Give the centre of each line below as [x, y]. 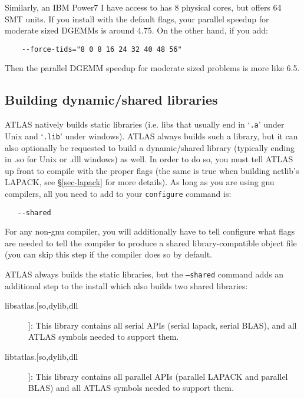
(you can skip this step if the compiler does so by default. [108, 254]
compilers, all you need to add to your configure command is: [118, 193]
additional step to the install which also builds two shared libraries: [126, 285]
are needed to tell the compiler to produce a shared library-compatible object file [151, 243]
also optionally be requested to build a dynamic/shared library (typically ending [150, 147]
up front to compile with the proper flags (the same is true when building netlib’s [152, 170]
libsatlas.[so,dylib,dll [42, 305]
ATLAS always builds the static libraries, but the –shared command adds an [144, 274]
